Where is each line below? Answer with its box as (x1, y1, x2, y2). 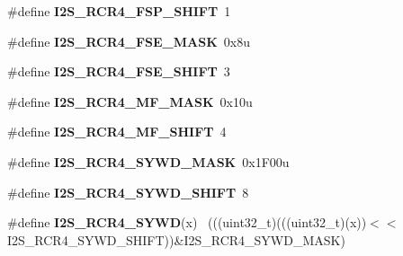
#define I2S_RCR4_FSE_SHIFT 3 (7, 62, 230, 81)
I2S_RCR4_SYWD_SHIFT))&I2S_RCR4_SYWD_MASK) (7, 230, 345, 249)
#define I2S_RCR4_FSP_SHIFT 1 (7, 2, 231, 20)
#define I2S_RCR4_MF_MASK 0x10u (7, 92, 253, 110)
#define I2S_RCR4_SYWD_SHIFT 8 (7, 182, 249, 201)
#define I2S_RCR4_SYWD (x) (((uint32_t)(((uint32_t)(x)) (7, 213, 367, 232)
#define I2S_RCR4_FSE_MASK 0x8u (7, 31, 250, 50)
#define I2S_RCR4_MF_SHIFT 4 (7, 122, 227, 141)
